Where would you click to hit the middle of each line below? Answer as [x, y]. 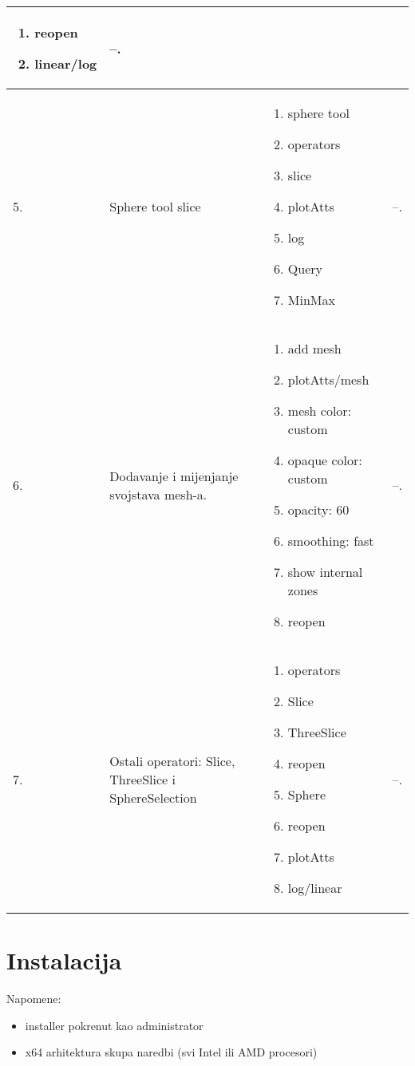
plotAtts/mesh [328, 379]
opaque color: [325, 460]
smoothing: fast [331, 541]
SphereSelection [153, 797]
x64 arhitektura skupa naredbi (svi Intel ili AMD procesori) [171, 1052]
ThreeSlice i [143, 779]
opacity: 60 [318, 509]
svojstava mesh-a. [158, 494]
